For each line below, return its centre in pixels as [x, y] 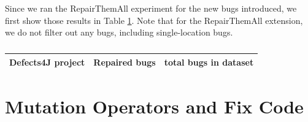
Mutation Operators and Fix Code [154, 106]
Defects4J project [47, 62]
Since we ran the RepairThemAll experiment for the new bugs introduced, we [151, 8]
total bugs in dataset [209, 62]
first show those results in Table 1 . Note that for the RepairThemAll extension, [154, 20]
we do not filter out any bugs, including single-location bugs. [119, 32]
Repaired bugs [125, 62]
